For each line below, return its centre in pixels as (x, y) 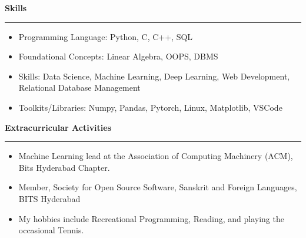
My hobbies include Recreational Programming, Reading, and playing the (151, 218)
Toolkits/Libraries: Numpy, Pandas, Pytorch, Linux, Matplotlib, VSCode (150, 107)
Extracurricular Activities (58, 127)
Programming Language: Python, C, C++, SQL (106, 36)
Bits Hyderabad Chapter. (64, 167)
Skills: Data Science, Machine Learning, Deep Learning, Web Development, (154, 76)
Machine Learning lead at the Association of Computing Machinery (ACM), (156, 156)
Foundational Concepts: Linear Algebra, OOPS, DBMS (118, 56)
